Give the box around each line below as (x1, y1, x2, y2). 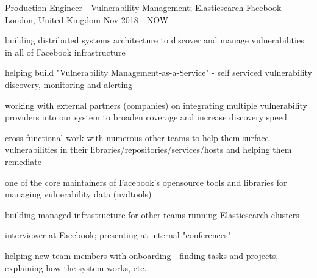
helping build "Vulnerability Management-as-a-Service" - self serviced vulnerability (5, 66, 313, 79)
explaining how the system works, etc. (5, 261, 147, 274)
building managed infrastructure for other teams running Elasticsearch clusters (5, 208, 299, 221)
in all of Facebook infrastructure (5, 45, 126, 58)
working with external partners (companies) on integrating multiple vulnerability (5, 98, 307, 111)
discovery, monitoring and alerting (5, 78, 133, 90)
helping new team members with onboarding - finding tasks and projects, (5, 249, 279, 262)
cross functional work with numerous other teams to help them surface (5, 131, 269, 144)
